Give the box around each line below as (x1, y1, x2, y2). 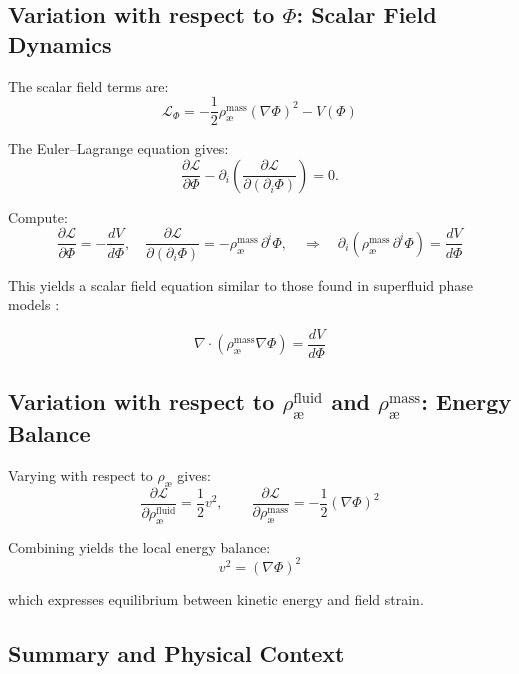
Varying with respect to (8, 465, 153, 486)
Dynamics (8, 28, 112, 59)
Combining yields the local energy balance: (8, 536, 271, 557)
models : (8, 294, 60, 315)
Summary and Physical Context (8, 637, 345, 668)
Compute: (8, 206, 68, 227)
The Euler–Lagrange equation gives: (8, 138, 229, 159)
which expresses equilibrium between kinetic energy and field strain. (8, 588, 424, 609)
